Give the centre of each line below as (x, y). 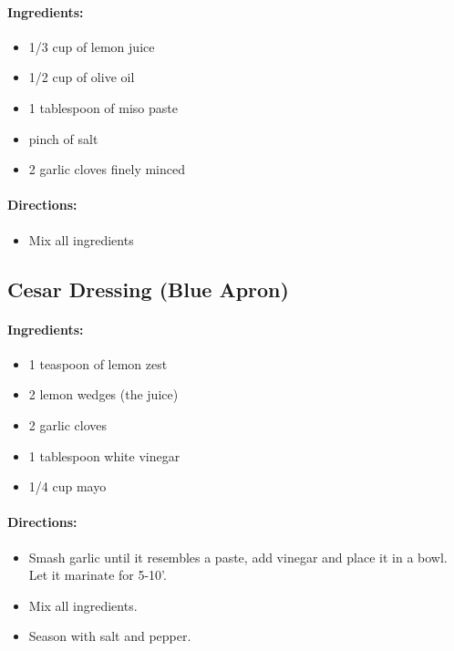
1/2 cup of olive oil (82, 77)
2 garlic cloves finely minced (107, 169)
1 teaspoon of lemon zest (98, 363)
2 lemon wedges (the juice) (103, 394)
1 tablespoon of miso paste (103, 107)
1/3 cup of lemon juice (92, 46)
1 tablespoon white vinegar (104, 455)
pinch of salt (63, 138)
